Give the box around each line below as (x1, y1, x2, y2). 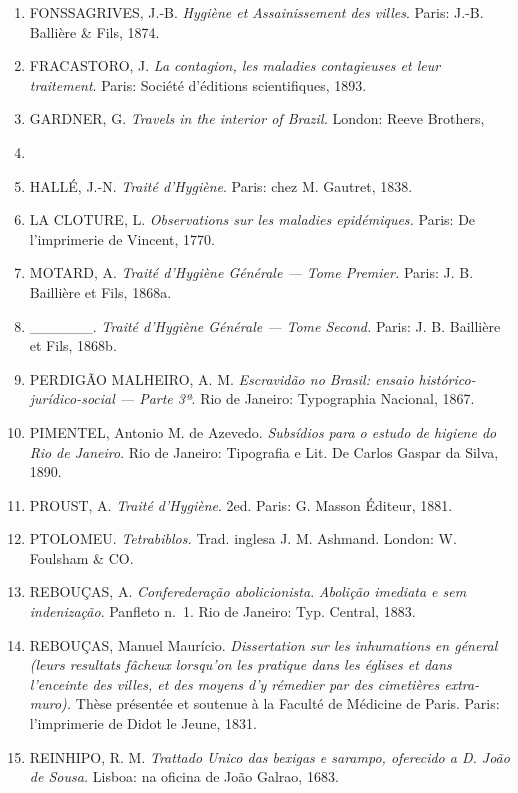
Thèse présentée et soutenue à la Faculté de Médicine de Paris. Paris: (75, 693, 500, 714)
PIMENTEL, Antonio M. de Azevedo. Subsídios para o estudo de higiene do (29, 421, 497, 442)
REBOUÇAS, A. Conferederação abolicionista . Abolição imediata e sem (29, 581, 467, 602)
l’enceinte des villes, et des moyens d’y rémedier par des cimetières (29, 673, 440, 694)
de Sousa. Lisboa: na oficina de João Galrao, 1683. (29, 766, 339, 787)
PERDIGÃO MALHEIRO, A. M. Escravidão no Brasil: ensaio (29, 368, 414, 389)
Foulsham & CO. (29, 547, 134, 568)
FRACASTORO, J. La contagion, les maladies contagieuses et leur (29, 55, 441, 76)
